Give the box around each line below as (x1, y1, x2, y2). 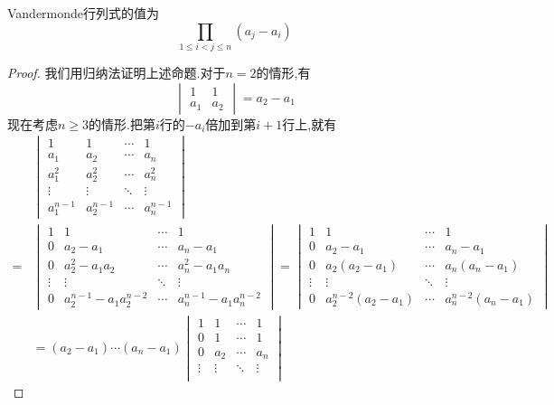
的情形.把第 (89, 114, 155, 133)
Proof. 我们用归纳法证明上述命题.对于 (7, 62, 226, 81)
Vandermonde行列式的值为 (7, 4, 160, 22)
